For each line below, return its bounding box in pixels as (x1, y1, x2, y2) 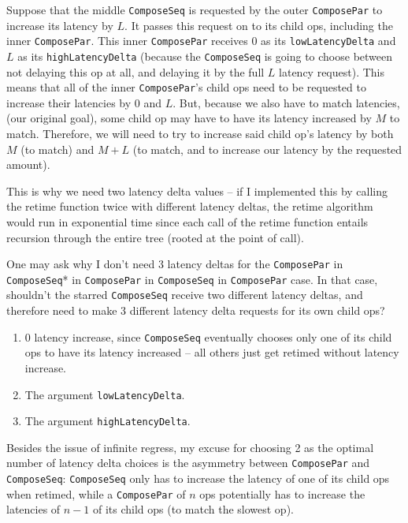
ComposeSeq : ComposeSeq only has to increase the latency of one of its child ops (6, 470, 390, 487)
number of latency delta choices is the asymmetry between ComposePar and (6, 454, 370, 471)
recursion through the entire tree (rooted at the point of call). (6, 229, 304, 245)
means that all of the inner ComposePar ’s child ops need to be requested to (6, 79, 366, 95)
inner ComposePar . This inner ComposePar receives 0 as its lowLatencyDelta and (6, 32, 396, 49)
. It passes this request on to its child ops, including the (124, 17, 393, 33)
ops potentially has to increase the (199, 485, 365, 502)
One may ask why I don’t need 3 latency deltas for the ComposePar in (6, 256, 343, 272)
